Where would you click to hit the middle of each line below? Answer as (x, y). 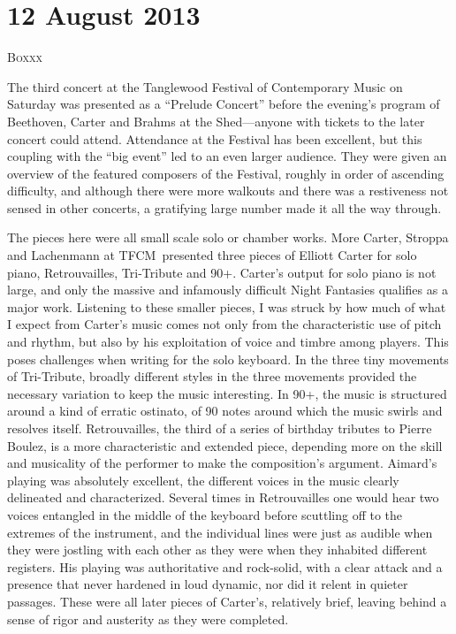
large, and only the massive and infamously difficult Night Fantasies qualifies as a (228, 290)
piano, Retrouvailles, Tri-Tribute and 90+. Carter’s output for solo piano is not (222, 272)
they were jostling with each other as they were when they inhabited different (217, 550)
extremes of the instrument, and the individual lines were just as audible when (220, 532)
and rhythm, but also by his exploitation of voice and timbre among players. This (228, 342)
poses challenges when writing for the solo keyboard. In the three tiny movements (228, 359)
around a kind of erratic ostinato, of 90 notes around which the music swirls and (225, 411)
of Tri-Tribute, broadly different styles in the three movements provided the (212, 376)
